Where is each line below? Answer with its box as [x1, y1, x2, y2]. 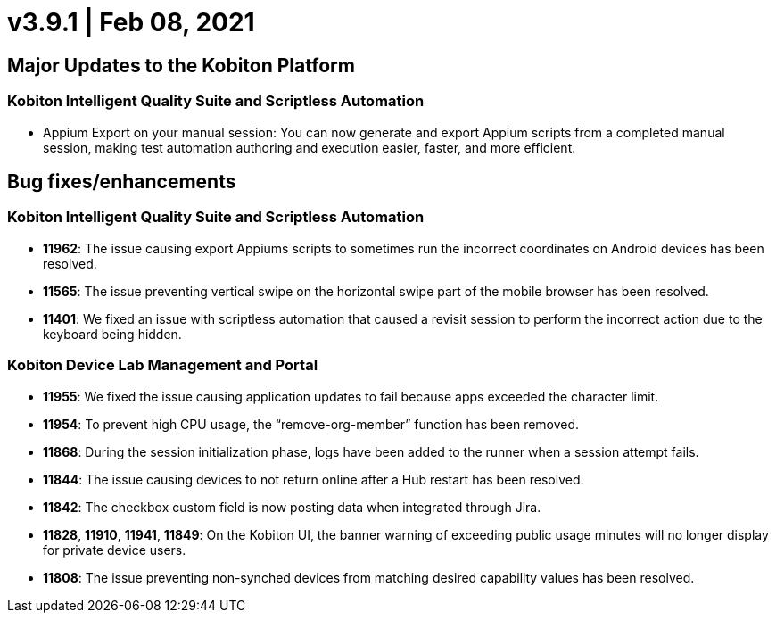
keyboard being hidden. [43, 326, 182, 342]
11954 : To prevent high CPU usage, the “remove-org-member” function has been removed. [43, 416, 580, 432]
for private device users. [43, 541, 186, 558]
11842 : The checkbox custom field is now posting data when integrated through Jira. [43, 499, 541, 515]
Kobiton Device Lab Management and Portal [7, 356, 318, 375]
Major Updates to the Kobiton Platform [7, 54, 355, 77]
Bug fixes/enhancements [7, 169, 236, 193]
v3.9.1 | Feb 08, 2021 [7, 7, 255, 37]
